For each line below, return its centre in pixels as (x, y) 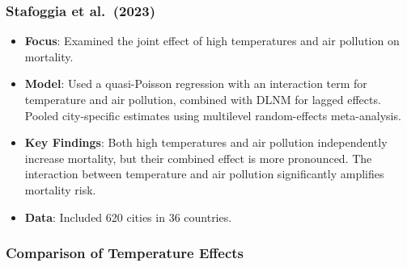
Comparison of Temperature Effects (125, 253)
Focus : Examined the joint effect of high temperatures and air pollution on (212, 41)
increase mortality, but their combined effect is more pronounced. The (198, 158)
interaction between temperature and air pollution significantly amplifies (204, 174)
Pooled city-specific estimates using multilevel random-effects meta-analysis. (213, 115)
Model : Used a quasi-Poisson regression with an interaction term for (196, 83)
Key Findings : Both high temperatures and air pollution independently (206, 142)
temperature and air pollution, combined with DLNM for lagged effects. (203, 99)
